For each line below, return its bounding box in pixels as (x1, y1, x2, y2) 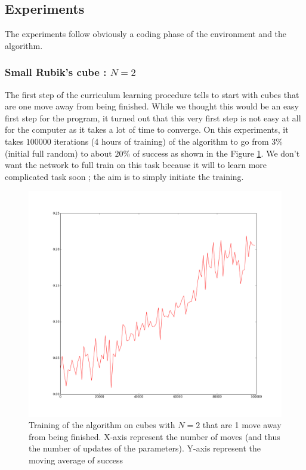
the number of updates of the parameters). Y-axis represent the (29, 442, 261, 454)
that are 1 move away (202, 419, 282, 431)
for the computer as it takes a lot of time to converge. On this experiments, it (5, 123, 289, 136)
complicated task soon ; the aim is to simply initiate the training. (5, 170, 244, 182)
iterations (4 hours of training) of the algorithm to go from (54, 135, 269, 147)
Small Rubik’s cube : (5, 65, 107, 80)
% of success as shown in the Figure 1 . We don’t (123, 147, 300, 159)
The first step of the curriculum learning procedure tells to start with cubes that (5, 88, 299, 100)
